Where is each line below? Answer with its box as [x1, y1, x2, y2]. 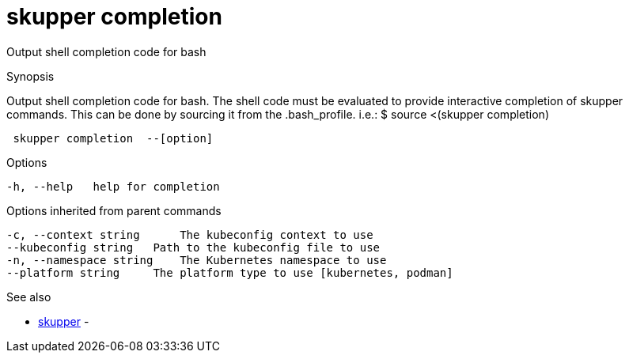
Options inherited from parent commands [6, 203, 222, 217]
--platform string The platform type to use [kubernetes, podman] [6, 266, 453, 279]
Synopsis [6, 69, 55, 83]
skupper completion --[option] [13, 131, 214, 145]
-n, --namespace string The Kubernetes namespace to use [6, 253, 387, 266]
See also [6, 289, 51, 304]
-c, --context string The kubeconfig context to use [6, 228, 373, 241]
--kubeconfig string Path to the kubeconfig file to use [6, 240, 381, 254]
